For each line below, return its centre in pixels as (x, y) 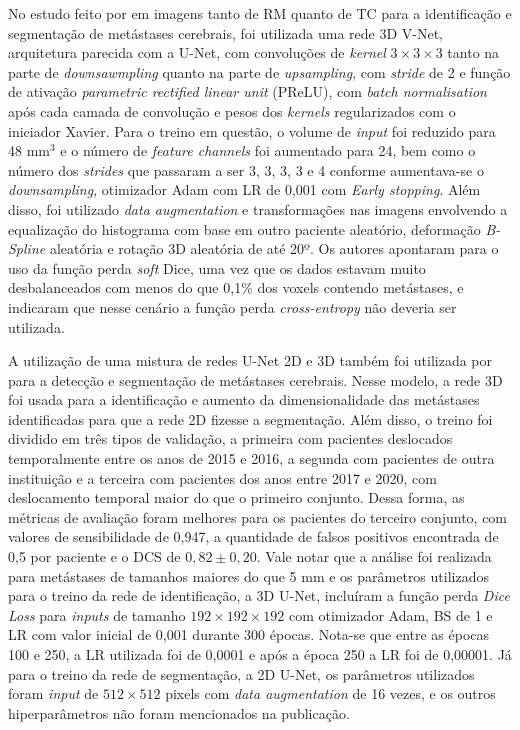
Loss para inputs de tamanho (97, 614)
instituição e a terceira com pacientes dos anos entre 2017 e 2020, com (222, 477)
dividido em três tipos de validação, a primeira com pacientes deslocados (230, 438)
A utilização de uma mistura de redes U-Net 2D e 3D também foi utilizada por (250, 360)
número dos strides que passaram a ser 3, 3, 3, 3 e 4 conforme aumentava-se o (246, 169)
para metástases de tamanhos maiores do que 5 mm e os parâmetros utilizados (248, 575)
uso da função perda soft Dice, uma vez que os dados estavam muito (217, 267)
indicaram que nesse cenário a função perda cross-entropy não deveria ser (232, 306)
